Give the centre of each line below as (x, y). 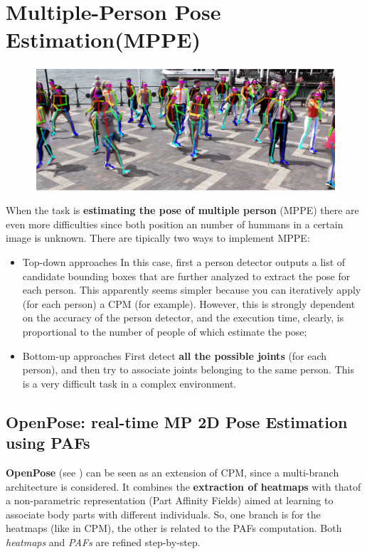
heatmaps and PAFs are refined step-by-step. (103, 542)
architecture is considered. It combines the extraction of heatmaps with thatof (183, 486)
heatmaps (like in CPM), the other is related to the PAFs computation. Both (174, 528)
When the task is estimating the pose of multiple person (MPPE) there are (182, 210)
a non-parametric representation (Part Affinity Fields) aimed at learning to (170, 500)
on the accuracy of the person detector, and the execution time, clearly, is (183, 318)
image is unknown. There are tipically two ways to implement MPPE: (158, 238)
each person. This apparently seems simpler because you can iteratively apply (192, 290)
